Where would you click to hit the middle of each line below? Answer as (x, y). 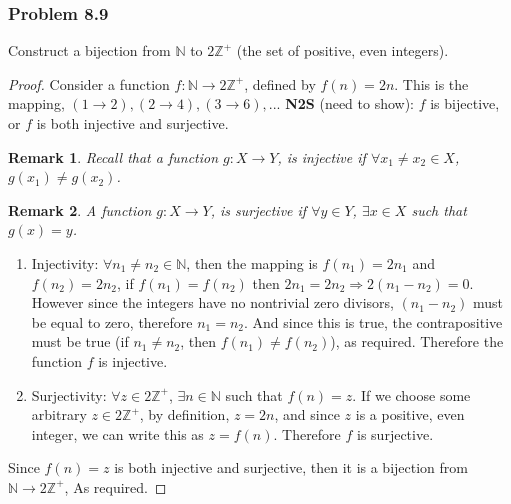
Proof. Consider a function (89, 83)
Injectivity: (65, 262)
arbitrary (59, 414)
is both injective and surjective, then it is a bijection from (291, 467)
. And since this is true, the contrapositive (373, 321)
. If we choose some (411, 394)
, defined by (280, 83)
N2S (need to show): (350, 103)
